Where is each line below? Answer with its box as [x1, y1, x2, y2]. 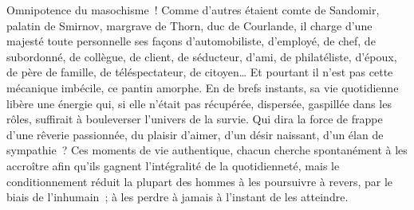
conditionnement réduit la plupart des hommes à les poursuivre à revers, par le [6, 173, 393, 189]
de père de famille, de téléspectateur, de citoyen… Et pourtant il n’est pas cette [6, 64, 393, 80]
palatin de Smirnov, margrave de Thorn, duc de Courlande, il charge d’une [6, 17, 373, 33]
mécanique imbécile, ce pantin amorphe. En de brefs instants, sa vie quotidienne [6, 79, 399, 95]
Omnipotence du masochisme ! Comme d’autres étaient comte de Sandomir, [6, 2, 380, 17]
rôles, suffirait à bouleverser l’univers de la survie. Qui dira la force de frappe [6, 111, 383, 127]
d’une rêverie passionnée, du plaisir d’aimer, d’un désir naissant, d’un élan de [6, 126, 384, 142]
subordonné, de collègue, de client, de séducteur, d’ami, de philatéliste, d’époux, [6, 48, 397, 64]
